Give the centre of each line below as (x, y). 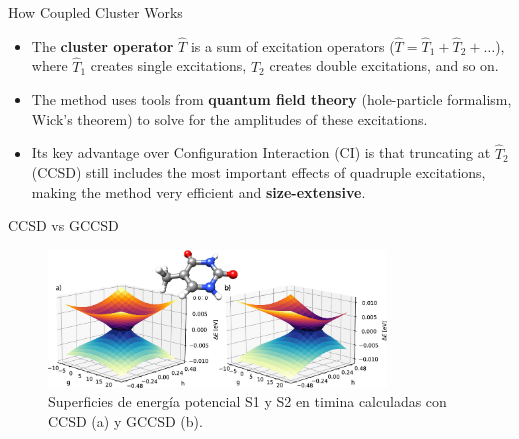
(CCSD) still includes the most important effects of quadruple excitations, (258, 172)
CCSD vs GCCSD (63, 225)
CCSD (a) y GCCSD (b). (125, 420)
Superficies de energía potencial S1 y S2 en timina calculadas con (247, 401)
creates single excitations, (168, 65)
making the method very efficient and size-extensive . (198, 191)
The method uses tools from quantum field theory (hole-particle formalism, (271, 99)
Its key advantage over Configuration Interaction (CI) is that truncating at (261, 152)
